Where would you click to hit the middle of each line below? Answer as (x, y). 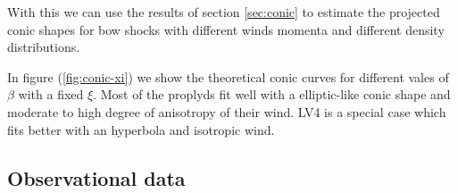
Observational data (96, 177)
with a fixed (51, 94)
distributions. (44, 47)
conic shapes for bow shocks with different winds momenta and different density (226, 29)
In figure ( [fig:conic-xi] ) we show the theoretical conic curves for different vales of (228, 76)
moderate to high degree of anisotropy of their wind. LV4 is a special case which (227, 111)
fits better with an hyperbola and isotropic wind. (141, 129)
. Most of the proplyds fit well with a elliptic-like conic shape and (272, 94)
